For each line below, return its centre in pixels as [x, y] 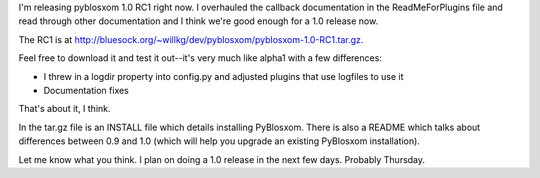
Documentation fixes [86, 90]
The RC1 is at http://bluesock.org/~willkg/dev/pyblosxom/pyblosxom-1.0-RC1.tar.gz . [191, 39]
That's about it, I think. [64, 109]
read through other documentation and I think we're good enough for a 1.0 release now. [198, 21]
